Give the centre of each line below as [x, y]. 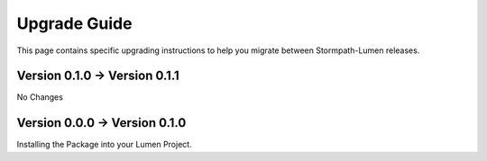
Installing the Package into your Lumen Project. [105, 145]
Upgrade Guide [74, 23]
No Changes [40, 97]
